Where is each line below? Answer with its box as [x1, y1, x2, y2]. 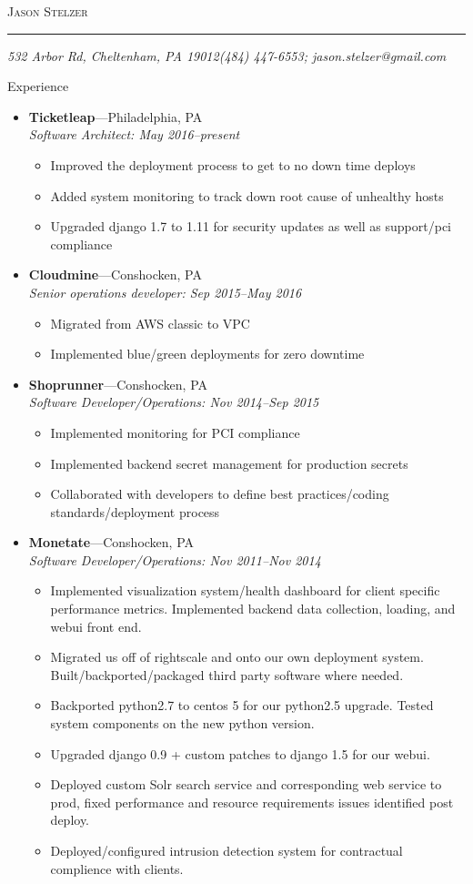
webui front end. [50, 616, 142, 635]
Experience [7, 76, 69, 96]
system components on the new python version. [50, 714, 315, 733]
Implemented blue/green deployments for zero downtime [50, 344, 365, 363]
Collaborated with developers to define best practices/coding [50, 484, 389, 503]
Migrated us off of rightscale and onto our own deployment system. [50, 647, 424, 666]
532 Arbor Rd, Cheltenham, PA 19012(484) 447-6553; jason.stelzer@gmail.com [7, 46, 447, 65]
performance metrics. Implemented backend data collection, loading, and [50, 599, 456, 618]
